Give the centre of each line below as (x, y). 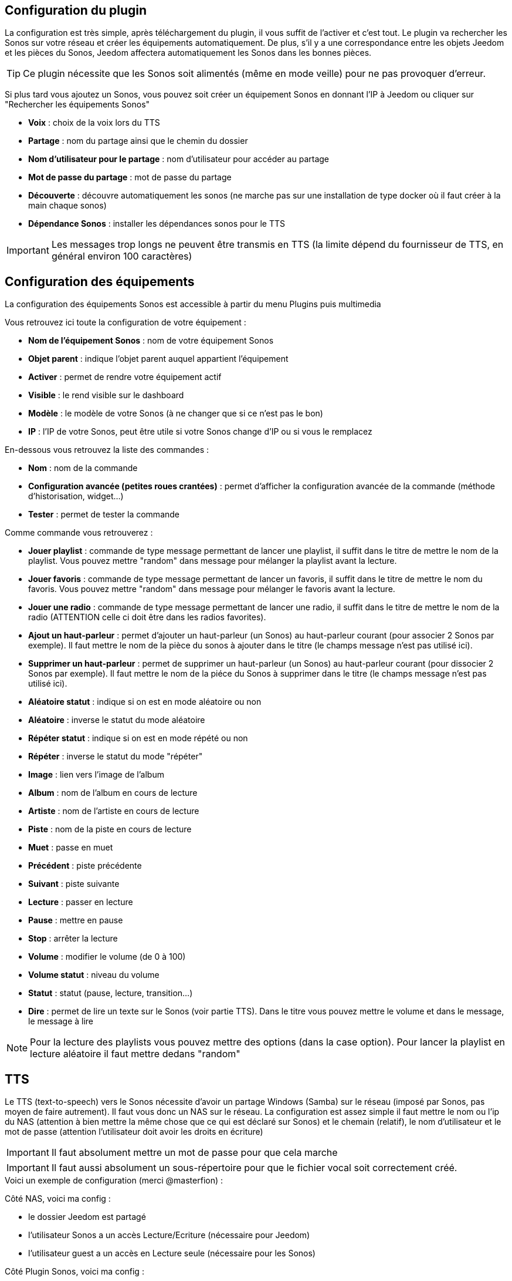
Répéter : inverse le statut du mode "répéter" (116, 757)
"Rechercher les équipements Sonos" (77, 105)
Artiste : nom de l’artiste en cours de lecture (114, 811)
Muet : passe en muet (71, 848)
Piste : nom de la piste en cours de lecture (110, 829)
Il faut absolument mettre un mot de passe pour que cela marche (194, 1153)
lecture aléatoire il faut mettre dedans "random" (135, 1054)
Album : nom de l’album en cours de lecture (113, 793)
